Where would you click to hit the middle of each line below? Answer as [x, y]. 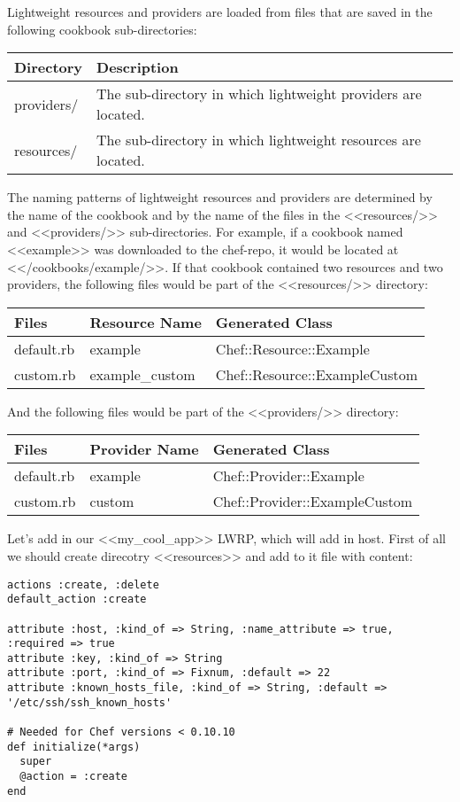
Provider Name [144, 449]
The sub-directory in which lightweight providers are [259, 94]
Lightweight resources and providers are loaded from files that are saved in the [220, 12]
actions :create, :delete [83, 584]
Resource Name [146, 322]
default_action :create [77, 600]
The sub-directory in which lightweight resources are [259, 140]
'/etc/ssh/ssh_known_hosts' [90, 702]
